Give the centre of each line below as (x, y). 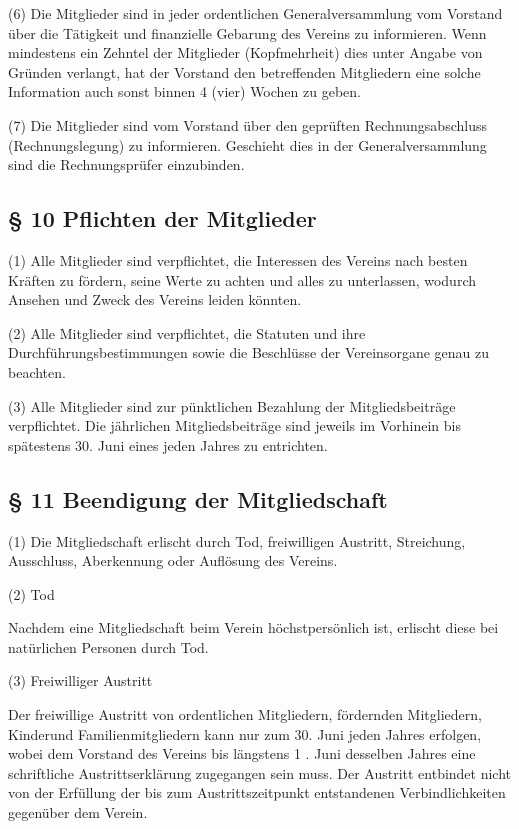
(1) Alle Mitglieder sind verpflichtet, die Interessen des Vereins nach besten (238, 259)
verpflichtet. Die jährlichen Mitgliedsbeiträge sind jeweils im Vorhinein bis (234, 425)
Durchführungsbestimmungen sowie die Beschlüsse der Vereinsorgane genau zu (248, 352)
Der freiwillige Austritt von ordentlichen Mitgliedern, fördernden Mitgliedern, (245, 714)
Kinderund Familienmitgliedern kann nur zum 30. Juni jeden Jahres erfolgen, (245, 733)
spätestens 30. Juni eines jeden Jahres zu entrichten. (168, 444)
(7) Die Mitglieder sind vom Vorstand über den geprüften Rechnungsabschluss (247, 124)
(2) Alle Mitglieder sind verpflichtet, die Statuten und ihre (187, 332)
